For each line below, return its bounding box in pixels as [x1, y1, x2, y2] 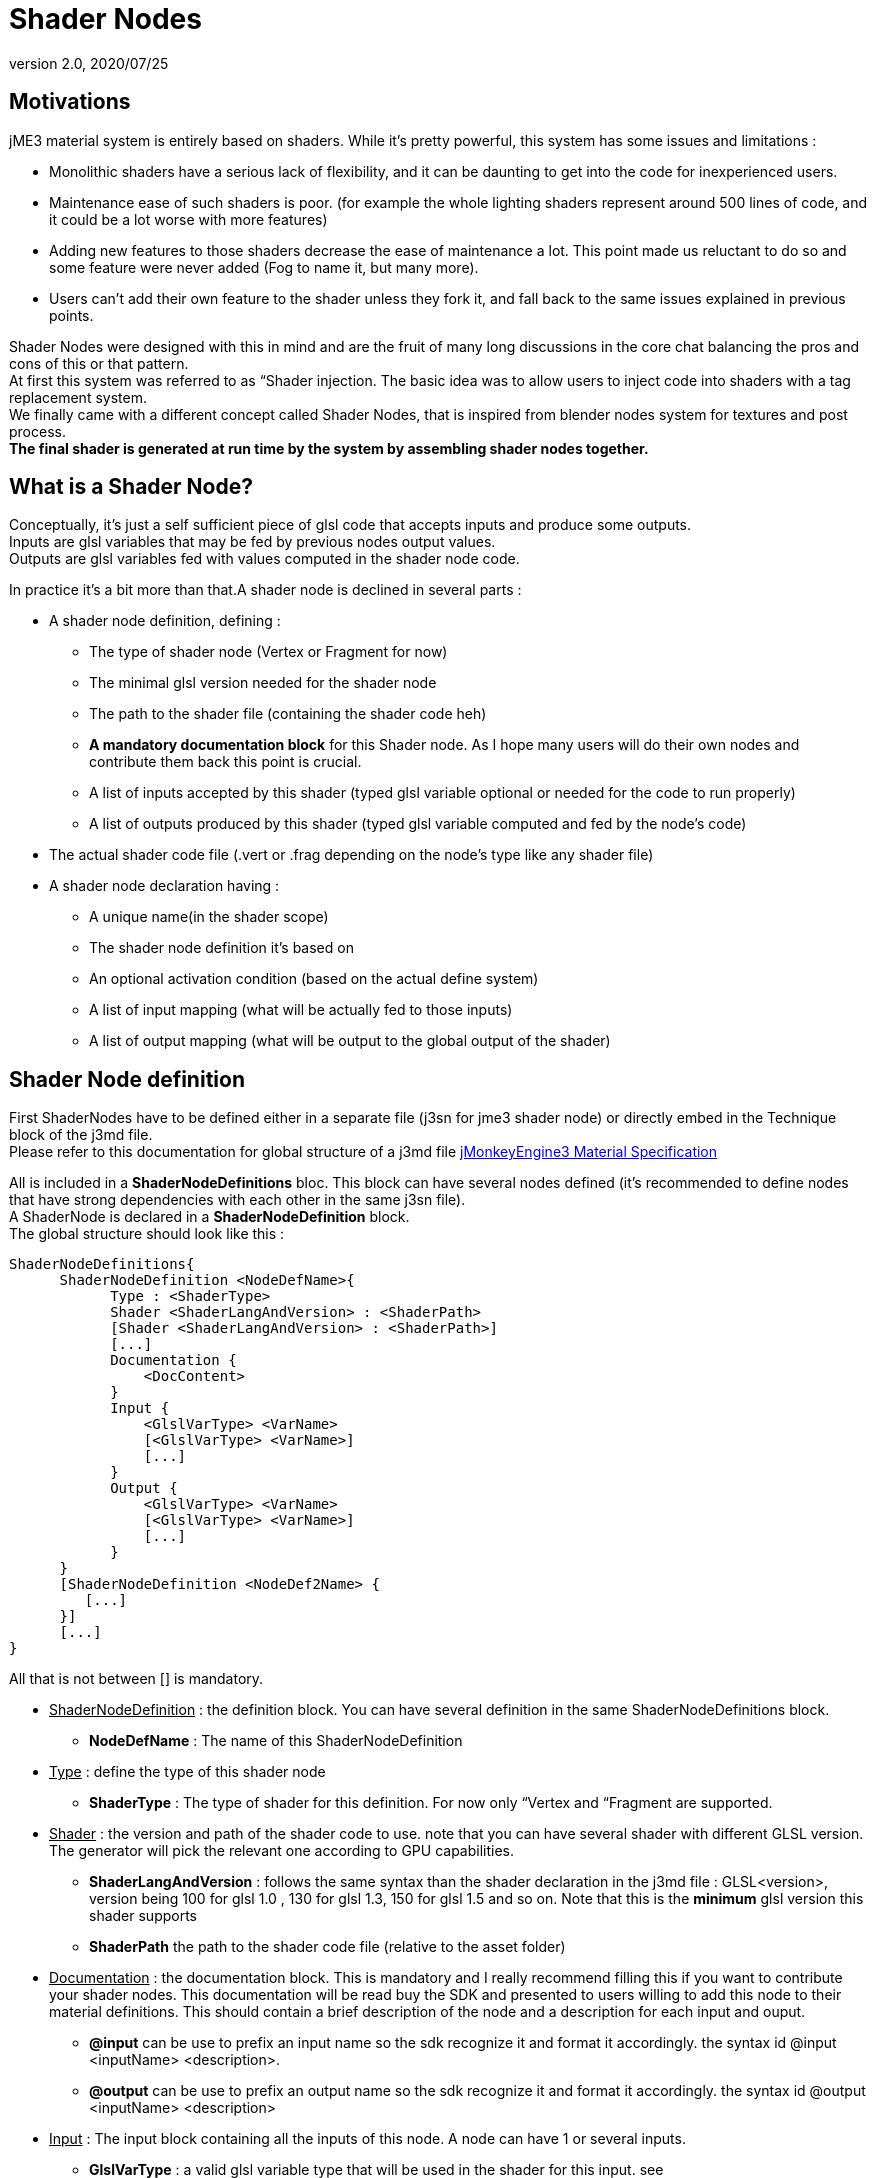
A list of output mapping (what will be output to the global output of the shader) [89, 1032, 611, 1050]
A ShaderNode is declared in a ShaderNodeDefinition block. [9, 1208, 410, 1226]
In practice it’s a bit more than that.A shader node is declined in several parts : [9, 581, 522, 599]
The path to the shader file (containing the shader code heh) [89, 705, 487, 723]
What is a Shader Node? [9, 474, 253, 500]
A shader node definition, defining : [49, 612, 281, 630]
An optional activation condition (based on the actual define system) [89, 970, 539, 988]
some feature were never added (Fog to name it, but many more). [49, 258, 479, 276]
